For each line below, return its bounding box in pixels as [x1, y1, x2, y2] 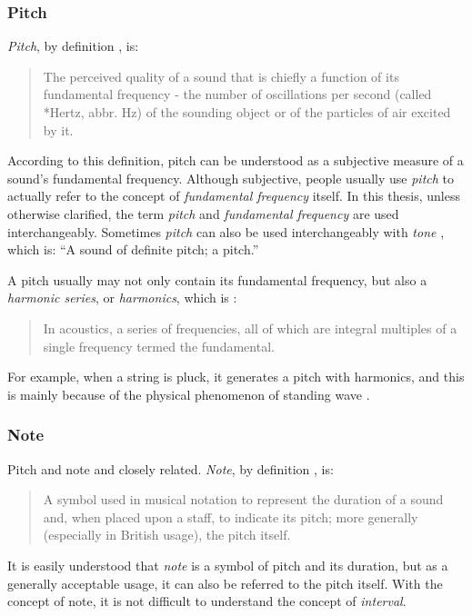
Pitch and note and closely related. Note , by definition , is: [7, 459, 334, 478]
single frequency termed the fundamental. [43, 336, 275, 355]
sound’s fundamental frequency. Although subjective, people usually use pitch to [7, 168, 455, 187]
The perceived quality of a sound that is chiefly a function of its [43, 66, 399, 85]
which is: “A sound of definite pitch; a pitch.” [7, 240, 259, 259]
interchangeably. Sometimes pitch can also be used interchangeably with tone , [7, 222, 445, 241]
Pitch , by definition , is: [7, 36, 139, 55]
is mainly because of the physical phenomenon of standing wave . [7, 384, 370, 403]
